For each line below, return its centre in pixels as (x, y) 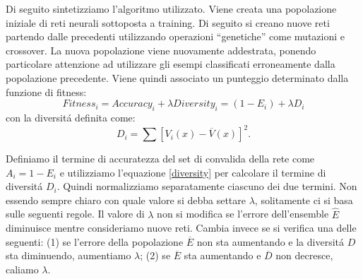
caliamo (22, 269)
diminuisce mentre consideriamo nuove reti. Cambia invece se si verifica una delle (181, 228)
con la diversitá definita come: (71, 117)
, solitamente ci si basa (304, 200)
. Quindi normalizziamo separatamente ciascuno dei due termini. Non (207, 186)
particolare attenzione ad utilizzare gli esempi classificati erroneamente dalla (171, 64)
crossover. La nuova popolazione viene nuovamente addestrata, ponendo (161, 50)
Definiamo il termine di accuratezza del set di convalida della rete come (160, 159)
